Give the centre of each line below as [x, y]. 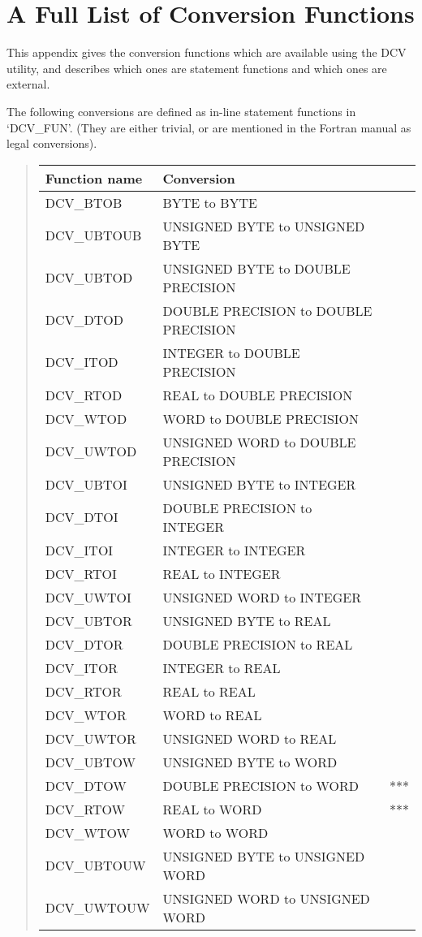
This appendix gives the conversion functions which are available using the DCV [207, 52]
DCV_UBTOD [89, 278]
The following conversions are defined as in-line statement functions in [181, 111]
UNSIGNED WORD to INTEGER [262, 597]
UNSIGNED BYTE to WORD [250, 762]
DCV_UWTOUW [97, 908]
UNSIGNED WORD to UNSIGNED [266, 898]
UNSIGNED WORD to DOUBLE [259, 442]
